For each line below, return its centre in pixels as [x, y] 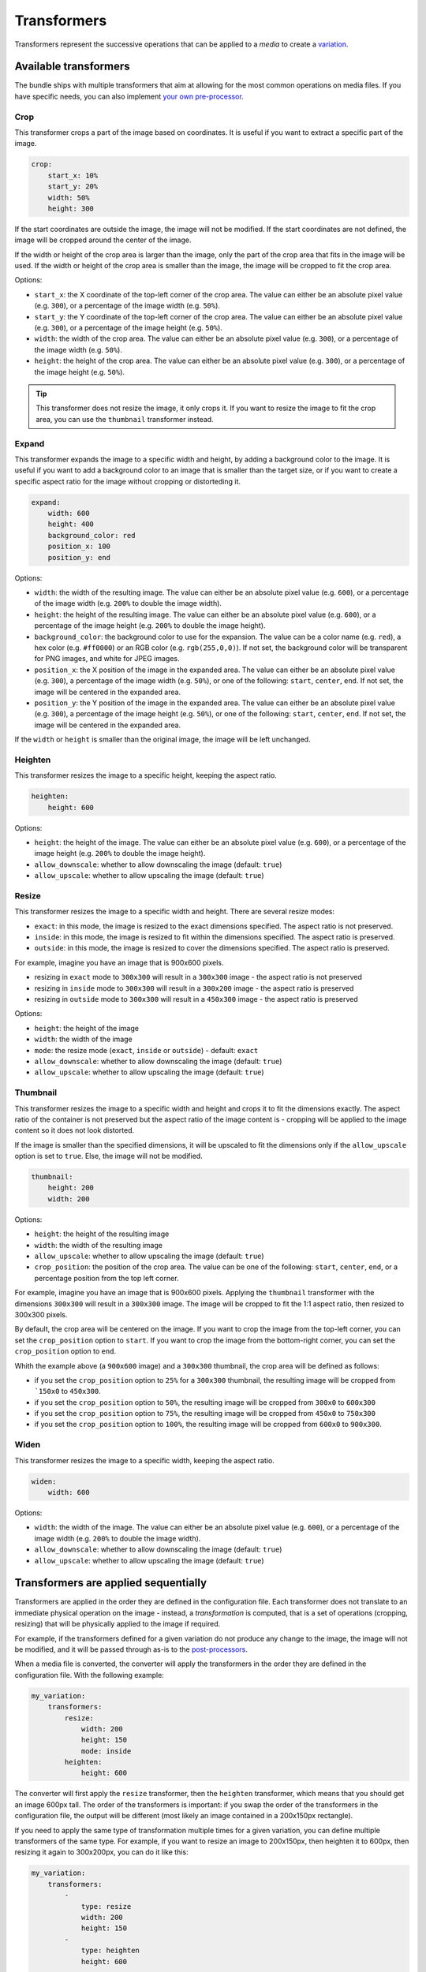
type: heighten [110, 1951]
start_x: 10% [73, 175]
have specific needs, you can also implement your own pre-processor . [129, 96]
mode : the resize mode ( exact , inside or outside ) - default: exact [146, 1050]
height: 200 [71, 1188]
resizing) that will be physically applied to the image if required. [118, 1624]
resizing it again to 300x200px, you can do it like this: [101, 1852]
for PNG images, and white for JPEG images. [107, 659]
